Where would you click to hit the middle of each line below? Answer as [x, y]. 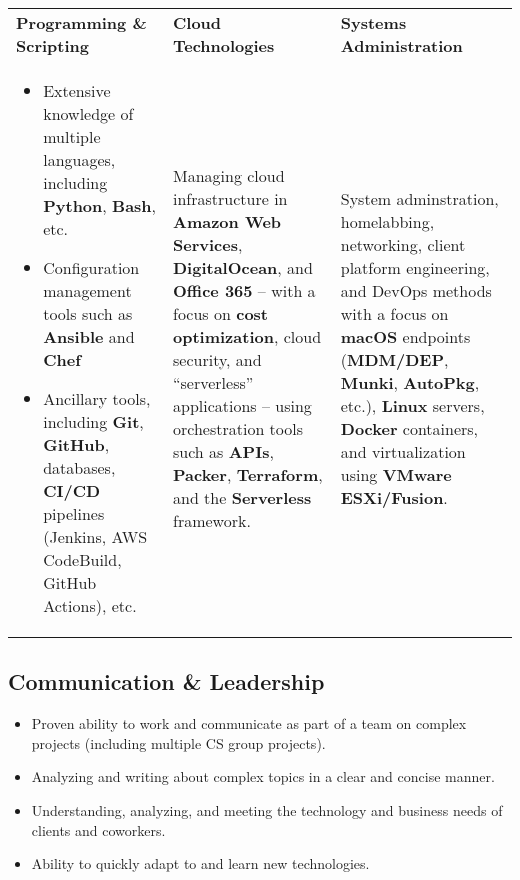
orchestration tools [238, 428]
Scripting [52, 45]
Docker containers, [409, 428]
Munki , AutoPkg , [410, 382]
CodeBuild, [82, 559]
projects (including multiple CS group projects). [178, 742]
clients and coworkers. [98, 829]
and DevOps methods [416, 290]
